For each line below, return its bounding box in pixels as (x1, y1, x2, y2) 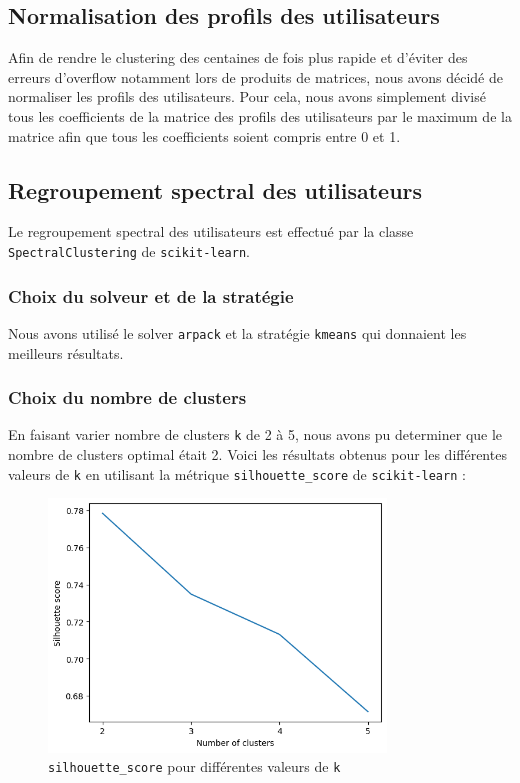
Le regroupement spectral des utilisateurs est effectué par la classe (8, 221, 414, 242)
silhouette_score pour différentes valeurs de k (48, 756, 341, 777)
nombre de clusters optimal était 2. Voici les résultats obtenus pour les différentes (8, 443, 507, 464)
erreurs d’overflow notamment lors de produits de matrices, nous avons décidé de (8, 66, 503, 87)
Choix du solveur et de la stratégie (8, 283, 294, 308)
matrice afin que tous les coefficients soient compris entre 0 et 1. (8, 125, 401, 146)
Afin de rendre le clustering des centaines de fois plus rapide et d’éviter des (8, 47, 468, 68)
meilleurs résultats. (8, 342, 124, 363)
